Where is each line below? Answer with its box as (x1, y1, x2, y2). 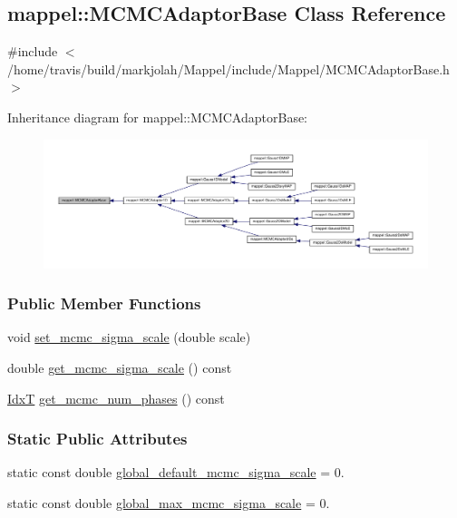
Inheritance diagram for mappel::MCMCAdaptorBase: (7, 107, 308, 126)
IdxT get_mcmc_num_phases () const (7, 388, 225, 407)
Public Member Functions (7, 292, 201, 315)
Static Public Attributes (7, 427, 188, 450)
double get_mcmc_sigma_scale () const (7, 358, 232, 376)
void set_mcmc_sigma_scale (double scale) (7, 327, 251, 347)
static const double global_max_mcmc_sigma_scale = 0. (7, 494, 330, 512)
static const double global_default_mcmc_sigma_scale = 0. (7, 463, 345, 482)
